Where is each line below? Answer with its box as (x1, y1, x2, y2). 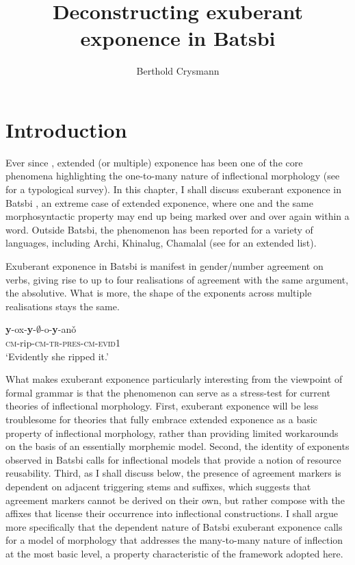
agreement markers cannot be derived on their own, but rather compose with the (5, 492, 345, 507)
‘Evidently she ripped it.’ (5, 349, 109, 363)
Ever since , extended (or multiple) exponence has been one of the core (5, 155, 303, 169)
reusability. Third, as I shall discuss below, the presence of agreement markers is (5, 466, 341, 480)
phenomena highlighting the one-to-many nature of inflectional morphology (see (5, 168, 340, 183)
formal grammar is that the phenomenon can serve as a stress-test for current (5, 385, 330, 399)
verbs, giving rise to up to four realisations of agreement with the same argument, (5, 272, 349, 286)
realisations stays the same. (5, 299, 120, 313)
